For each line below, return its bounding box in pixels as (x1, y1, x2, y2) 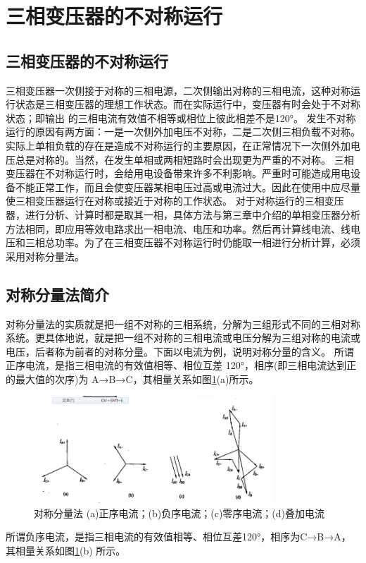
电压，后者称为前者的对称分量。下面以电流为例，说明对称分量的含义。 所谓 (6, 344, 354, 358)
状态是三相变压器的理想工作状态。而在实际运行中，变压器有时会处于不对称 (15, 97, 360, 111)
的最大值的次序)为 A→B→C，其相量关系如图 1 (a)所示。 (6, 371, 259, 386)
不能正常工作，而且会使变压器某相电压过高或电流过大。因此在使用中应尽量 (15, 179, 360, 194)
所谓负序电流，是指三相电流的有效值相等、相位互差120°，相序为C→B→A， (6, 529, 351, 544)
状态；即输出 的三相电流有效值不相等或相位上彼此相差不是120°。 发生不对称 (6, 110, 356, 125)
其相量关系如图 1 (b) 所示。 (6, 543, 126, 557)
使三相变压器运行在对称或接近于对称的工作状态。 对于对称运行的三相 (6, 193, 324, 208)
